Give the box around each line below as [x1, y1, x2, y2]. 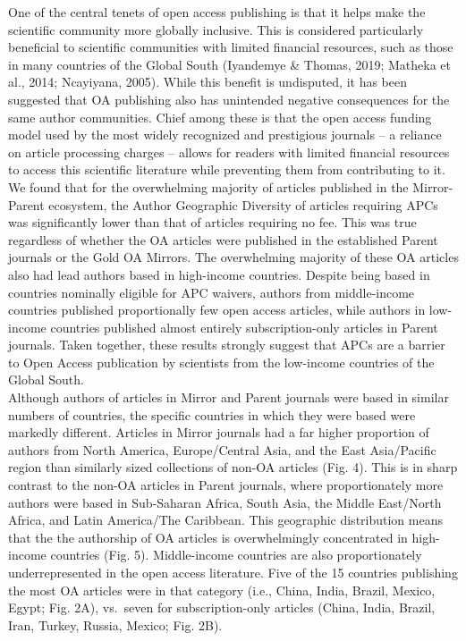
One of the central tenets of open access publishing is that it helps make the [8, 3, 426, 21]
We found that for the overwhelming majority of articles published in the [8, 177, 409, 196]
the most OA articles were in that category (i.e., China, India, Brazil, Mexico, [8, 580, 436, 599]
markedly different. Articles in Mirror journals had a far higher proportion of [8, 423, 429, 442]
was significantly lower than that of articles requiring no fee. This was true [8, 213, 417, 232]
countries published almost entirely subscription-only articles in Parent [50, 317, 438, 336]
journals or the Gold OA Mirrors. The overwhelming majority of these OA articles [8, 248, 459, 266]
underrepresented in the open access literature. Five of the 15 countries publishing [8, 563, 458, 581]
